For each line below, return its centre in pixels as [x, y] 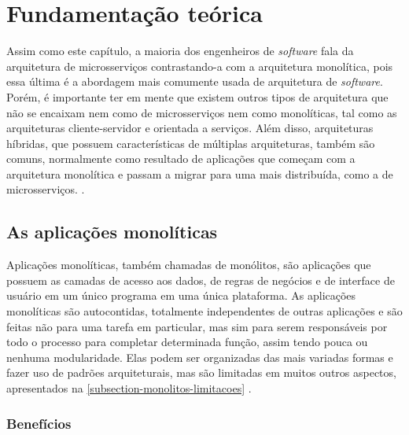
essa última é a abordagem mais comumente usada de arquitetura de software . [195, 81]
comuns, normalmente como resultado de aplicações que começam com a [181, 159]
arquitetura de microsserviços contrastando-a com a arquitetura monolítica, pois [200, 66]
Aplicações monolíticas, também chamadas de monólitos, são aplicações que [189, 265]
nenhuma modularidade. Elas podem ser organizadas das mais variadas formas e [200, 357]
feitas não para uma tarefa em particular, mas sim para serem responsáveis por [197, 326]
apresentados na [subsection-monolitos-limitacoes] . [129, 388]
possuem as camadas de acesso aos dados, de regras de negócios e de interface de [201, 280]
